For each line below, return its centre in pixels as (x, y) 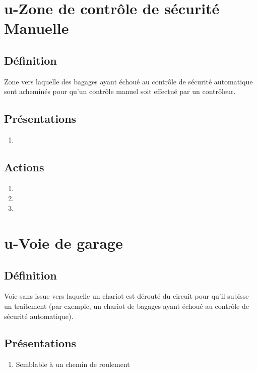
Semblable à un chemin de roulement (73, 364)
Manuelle (37, 28)
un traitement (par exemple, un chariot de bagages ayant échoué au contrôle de (126, 306)
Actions (24, 167)
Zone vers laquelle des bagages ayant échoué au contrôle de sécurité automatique (128, 81)
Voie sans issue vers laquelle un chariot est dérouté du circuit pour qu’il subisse (126, 296)
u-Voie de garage (63, 242)
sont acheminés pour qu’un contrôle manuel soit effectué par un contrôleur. (120, 91)
